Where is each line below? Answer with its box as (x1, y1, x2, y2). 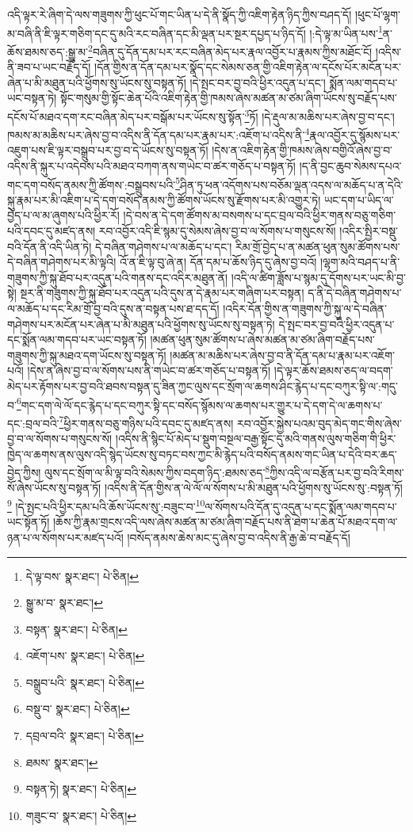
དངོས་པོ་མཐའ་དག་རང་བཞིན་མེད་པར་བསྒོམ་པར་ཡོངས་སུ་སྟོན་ (7, 108, 245, 124)
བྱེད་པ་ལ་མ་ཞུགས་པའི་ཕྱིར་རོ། (7, 207, 120, 223)
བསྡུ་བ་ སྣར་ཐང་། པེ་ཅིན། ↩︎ (25, 700, 130, 717)
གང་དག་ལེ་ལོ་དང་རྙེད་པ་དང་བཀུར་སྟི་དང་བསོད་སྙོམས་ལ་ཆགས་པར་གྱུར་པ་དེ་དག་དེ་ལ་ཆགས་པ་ (21, 396, 383, 413)
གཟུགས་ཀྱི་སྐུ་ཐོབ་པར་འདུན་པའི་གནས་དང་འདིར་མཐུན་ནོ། (7, 269, 228, 285)
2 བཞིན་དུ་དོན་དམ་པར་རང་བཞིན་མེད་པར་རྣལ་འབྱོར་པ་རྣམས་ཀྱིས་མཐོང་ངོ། (88, 40, 373, 59)
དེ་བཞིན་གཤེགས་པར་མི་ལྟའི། (7, 254, 117, 270)
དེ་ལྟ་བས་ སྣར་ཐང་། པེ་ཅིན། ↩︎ (25, 567, 140, 584)
